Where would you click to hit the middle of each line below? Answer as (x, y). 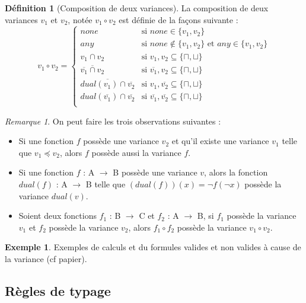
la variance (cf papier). (46, 258)
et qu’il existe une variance (220, 141)
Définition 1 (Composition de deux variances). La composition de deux (137, 8)
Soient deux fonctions (58, 216)
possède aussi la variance (136, 152)
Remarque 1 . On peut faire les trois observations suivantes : (113, 121)
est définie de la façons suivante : (179, 19)
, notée (80, 19)
